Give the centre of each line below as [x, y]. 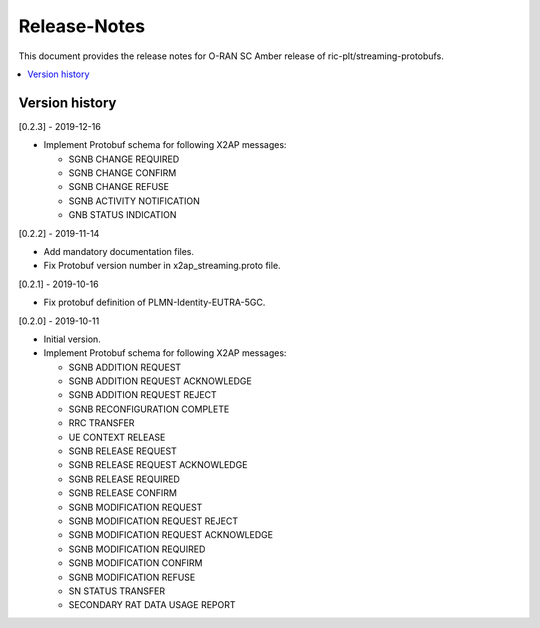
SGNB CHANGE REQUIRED [124, 159]
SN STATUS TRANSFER [116, 591]
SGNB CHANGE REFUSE [119, 187]
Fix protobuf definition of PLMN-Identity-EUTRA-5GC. [154, 302]
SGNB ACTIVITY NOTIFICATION [134, 201]
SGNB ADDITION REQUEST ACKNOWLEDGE [160, 381]
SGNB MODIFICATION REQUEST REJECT [153, 521]
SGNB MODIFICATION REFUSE [132, 577]
